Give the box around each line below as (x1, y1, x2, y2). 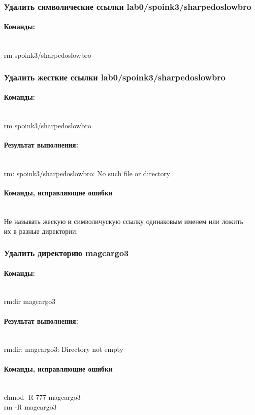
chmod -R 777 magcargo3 (4, 392, 81, 402)
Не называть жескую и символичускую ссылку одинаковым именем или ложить (4, 216, 243, 226)
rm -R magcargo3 (4, 402, 57, 412)
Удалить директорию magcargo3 (4, 247, 129, 259)
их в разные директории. (4, 226, 78, 236)
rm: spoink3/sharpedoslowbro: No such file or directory (4, 168, 170, 179)
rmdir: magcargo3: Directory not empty (4, 344, 124, 354)
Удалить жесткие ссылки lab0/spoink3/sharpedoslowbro (4, 71, 225, 83)
